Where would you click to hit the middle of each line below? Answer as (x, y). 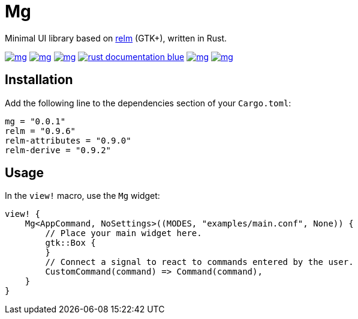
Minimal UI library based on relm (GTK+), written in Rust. (116, 38)
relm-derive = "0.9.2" (58, 150)
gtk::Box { (70, 243)
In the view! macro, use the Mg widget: (82, 196)
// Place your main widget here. (124, 233)
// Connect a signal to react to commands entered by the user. (199, 262)
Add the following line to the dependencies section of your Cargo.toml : (148, 103)
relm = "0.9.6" (40, 131)
